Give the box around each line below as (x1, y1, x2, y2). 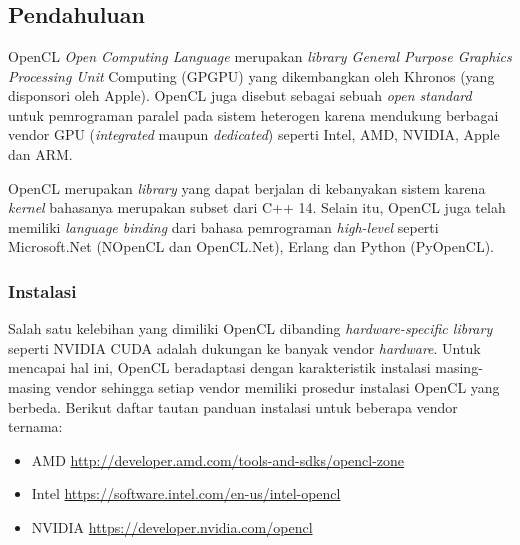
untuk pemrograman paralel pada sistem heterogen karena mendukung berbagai (8, 104, 499, 125)
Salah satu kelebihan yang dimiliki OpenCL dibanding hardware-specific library (8, 318, 493, 339)
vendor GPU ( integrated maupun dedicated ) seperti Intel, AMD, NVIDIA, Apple (8, 124, 500, 145)
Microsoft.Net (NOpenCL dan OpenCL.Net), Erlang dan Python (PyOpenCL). (8, 236, 494, 257)
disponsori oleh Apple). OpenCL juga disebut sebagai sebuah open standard (8, 85, 472, 106)
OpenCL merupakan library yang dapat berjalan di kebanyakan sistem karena (8, 177, 486, 198)
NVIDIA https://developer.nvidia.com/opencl (31, 516, 313, 537)
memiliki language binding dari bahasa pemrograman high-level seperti (8, 216, 439, 237)
